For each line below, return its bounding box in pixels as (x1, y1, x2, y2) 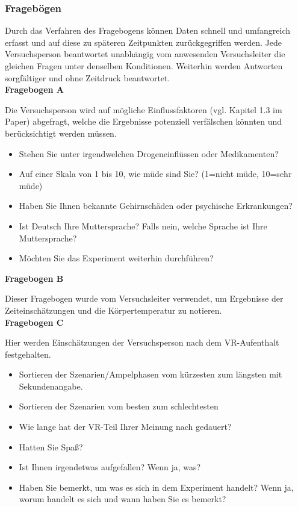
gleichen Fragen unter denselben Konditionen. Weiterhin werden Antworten (5, 60, 283, 72)
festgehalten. (5, 347, 51, 360)
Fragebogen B (5, 272, 64, 284)
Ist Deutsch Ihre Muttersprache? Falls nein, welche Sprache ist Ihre (19, 219, 267, 232)
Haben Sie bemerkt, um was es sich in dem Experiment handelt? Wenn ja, (19, 481, 294, 493)
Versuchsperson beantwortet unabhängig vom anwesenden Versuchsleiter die (5, 48, 285, 60)
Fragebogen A (5, 83, 64, 96)
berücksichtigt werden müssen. (5, 126, 117, 139)
